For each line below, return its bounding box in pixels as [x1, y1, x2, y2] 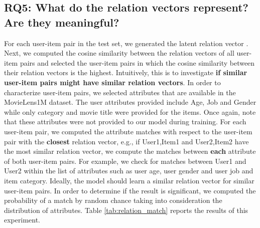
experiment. [4, 214, 40, 225]
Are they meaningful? [4, 14, 119, 30]
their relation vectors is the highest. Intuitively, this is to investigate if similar [4, 67, 247, 78]
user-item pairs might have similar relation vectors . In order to [4, 77, 221, 87]
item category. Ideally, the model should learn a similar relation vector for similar [4, 175, 254, 185]
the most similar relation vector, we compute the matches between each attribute [4, 146, 256, 156]
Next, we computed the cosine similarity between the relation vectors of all [4, 48, 234, 58]
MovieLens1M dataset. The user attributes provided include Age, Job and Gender [4, 97, 256, 107]
